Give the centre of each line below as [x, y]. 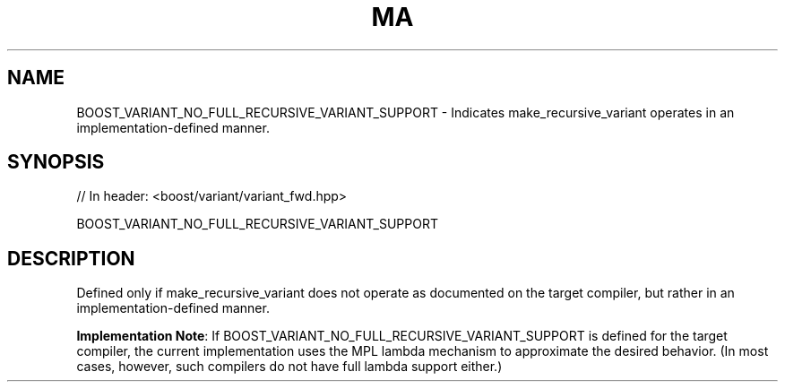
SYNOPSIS [56, 162]
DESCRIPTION [71, 258]
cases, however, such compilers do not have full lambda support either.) [289, 367]
